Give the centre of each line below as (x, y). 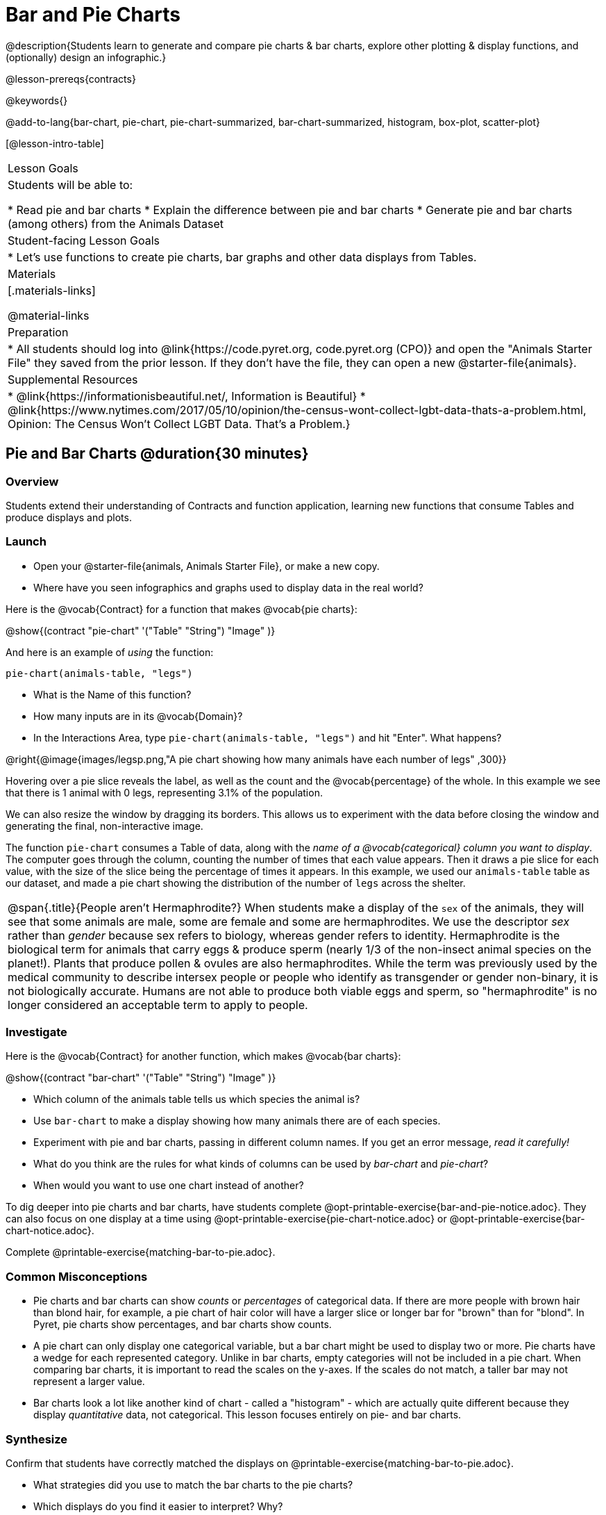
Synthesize (37, 1439)
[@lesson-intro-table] (55, 143)
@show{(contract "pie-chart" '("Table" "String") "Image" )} (141, 630)
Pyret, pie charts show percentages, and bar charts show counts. (183, 1325)
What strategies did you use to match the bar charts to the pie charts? (193, 1484)
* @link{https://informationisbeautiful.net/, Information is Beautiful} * (187, 396)
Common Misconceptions (77, 1276)
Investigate (36, 1032)
